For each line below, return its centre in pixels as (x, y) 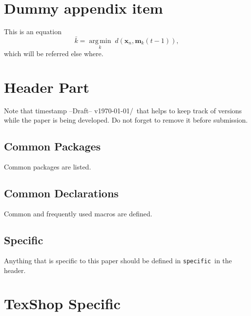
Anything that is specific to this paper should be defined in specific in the (118, 260)
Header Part (47, 87)
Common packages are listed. (48, 167)
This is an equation (33, 32)
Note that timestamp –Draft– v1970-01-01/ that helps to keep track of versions (123, 110)
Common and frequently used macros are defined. (78, 214)
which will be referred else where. (54, 53)
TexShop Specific (62, 304)
